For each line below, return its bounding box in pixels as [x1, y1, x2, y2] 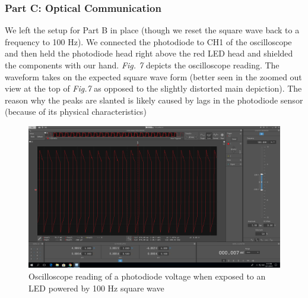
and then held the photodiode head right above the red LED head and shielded [5, 47, 293, 59]
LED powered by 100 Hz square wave [28, 281, 164, 294]
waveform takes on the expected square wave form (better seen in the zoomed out [5, 70, 302, 83]
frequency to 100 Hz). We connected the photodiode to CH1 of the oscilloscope [5, 35, 292, 48]
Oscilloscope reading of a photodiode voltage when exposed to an [28, 270, 266, 283]
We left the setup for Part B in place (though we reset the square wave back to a [5, 24, 300, 36]
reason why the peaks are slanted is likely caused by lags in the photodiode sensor [5, 93, 303, 106]
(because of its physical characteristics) [5, 105, 147, 118]
